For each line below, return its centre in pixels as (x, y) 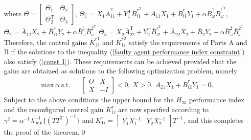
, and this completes (213, 120)
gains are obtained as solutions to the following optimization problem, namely (121, 71)
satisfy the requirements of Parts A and (188, 42)
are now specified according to (163, 109)
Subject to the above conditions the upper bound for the (89, 99)
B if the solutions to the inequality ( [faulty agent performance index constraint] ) (124, 52)
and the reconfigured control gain (54, 109)
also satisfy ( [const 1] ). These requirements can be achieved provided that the (120, 61)
